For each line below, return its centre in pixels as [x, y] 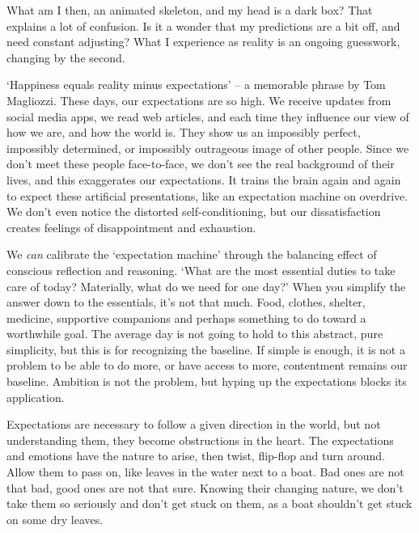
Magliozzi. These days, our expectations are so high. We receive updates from [199, 100]
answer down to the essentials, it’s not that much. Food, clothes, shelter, [186, 302]
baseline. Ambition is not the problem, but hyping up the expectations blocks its [207, 381]
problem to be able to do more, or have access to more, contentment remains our [207, 365]
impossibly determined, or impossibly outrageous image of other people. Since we [208, 148]
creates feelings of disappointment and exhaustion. [131, 227]
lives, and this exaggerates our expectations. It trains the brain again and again [204, 179]
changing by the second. [66, 57]
